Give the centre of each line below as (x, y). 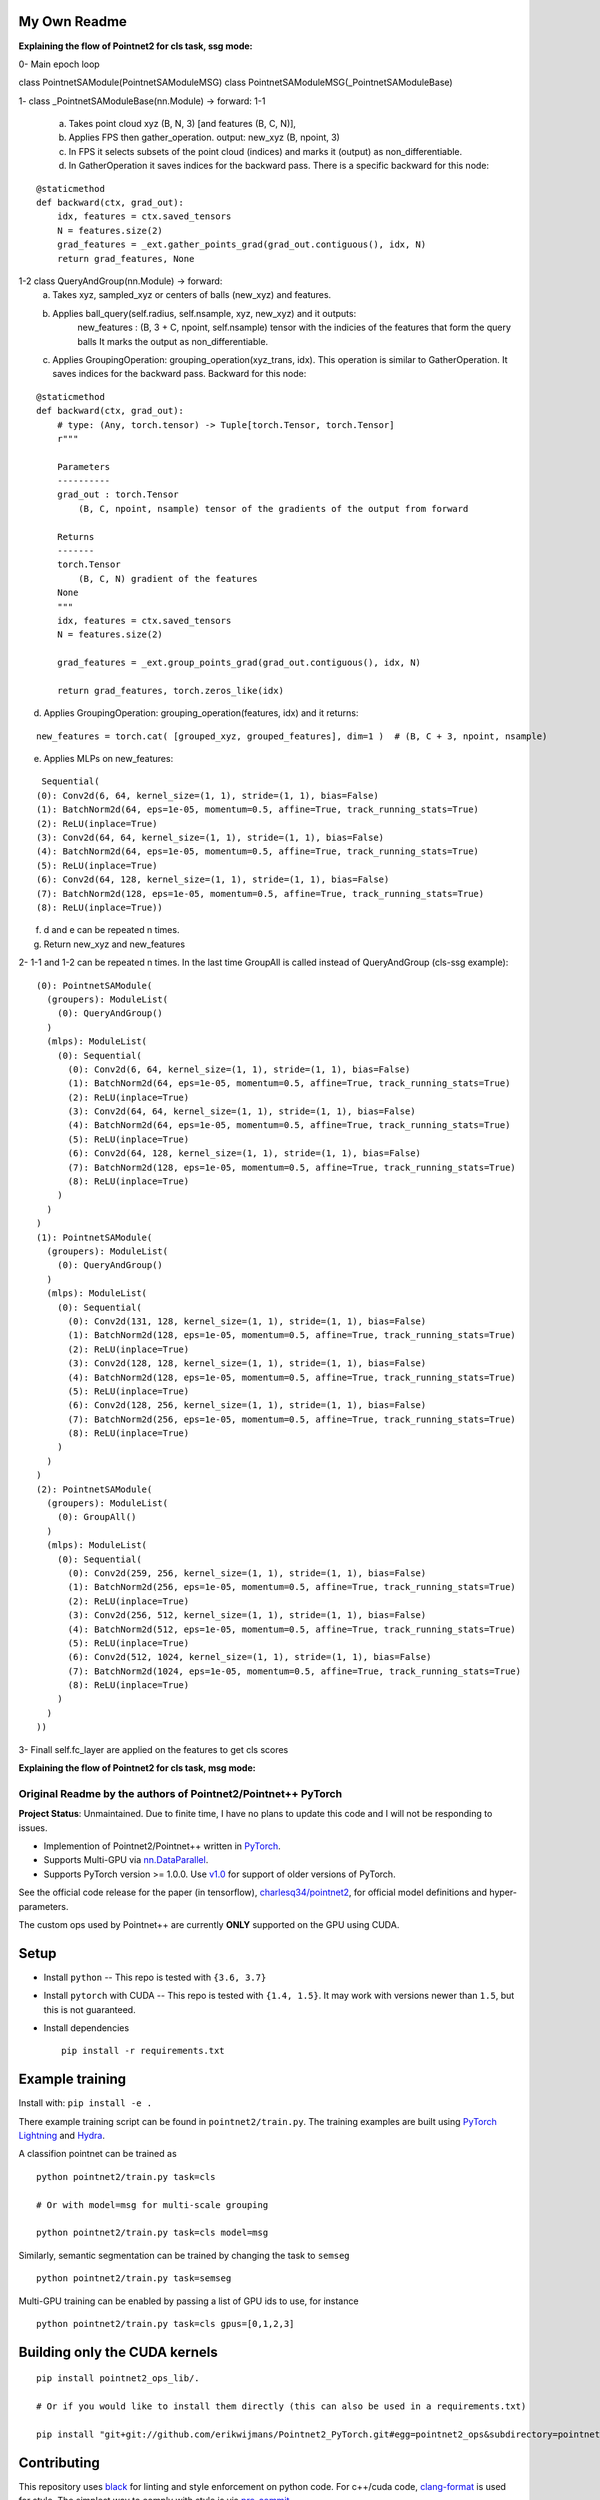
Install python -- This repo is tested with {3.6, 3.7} (155, 1977)
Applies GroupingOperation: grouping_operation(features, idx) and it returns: (201, 713)
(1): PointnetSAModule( (94, 1237)
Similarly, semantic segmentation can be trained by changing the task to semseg (184, 2255)
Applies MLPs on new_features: (108, 759)
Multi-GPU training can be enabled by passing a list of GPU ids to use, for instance (188, 2301)
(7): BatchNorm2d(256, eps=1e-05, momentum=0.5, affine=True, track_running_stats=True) (292, 1419)
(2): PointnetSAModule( (94, 1489)
